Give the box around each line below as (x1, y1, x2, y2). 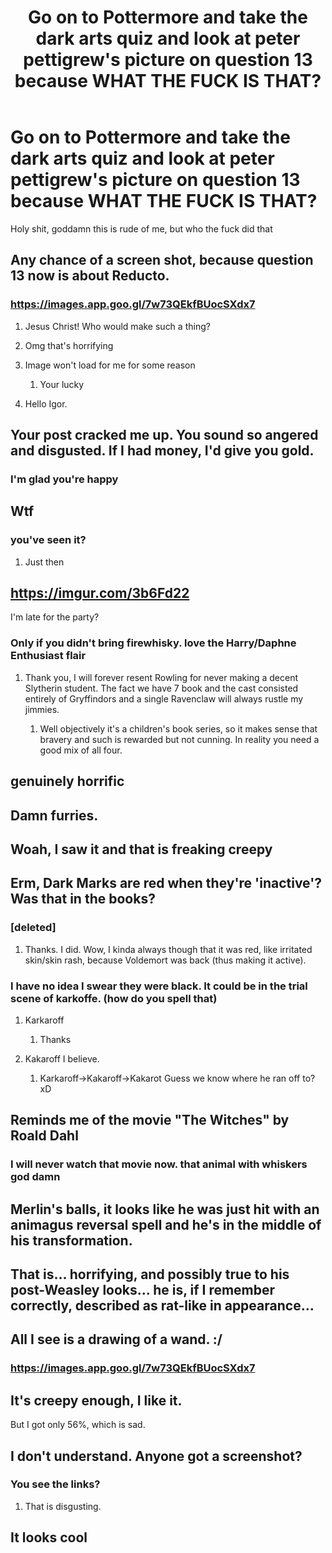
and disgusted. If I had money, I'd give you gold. (10, 442, 315, 460)
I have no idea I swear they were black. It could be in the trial (10, 979, 308, 993)
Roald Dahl (10, 1127, 79, 1145)
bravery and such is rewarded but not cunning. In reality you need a (39, 733, 320, 745)
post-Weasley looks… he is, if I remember (10, 1281, 276, 1298)
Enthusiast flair (10, 649, 87, 663)
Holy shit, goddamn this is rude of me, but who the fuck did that (10, 222, 273, 235)
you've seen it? (10, 533, 87, 547)
